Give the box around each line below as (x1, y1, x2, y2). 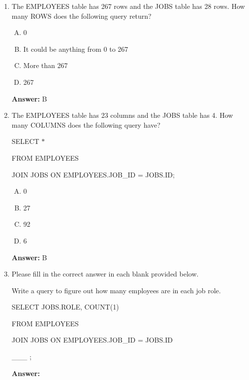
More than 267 (23, 60, 68, 70)
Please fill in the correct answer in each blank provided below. (11, 269, 199, 279)
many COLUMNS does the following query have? (11, 119, 160, 130)
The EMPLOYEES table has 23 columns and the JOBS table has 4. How (11, 110, 233, 120)
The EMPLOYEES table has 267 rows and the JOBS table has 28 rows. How (11, 1, 245, 11)
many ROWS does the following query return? (11, 10, 152, 21)
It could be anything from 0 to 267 (23, 43, 128, 54)
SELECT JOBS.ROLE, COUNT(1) (11, 302, 119, 312)
